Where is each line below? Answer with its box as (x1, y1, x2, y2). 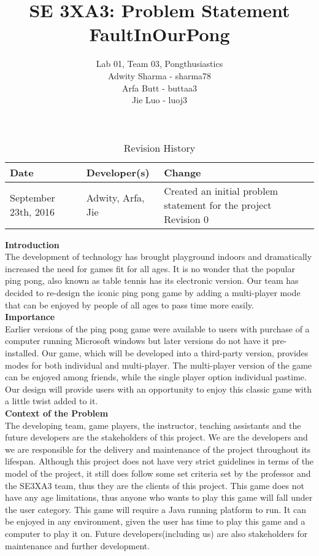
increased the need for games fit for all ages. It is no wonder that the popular (5, 262, 295, 275)
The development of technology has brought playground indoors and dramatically (5, 250, 312, 263)
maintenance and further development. (5, 539, 150, 552)
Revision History (123, 140, 196, 155)
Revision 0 (164, 211, 209, 226)
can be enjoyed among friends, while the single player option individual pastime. (5, 370, 307, 383)
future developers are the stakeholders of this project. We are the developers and (5, 431, 308, 444)
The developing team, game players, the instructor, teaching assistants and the (5, 418, 301, 431)
